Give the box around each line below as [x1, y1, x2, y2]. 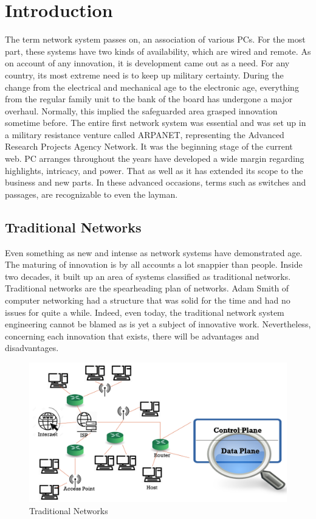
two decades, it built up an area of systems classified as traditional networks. [5, 270, 291, 282]
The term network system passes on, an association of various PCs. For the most [5, 33, 306, 46]
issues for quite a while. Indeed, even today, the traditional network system [5, 305, 284, 318]
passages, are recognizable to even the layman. [5, 187, 178, 200]
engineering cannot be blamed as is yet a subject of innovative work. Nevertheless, [5, 318, 311, 330]
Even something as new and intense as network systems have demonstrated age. [5, 246, 303, 259]
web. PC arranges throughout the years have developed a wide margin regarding [5, 152, 304, 165]
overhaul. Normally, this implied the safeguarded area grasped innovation [5, 104, 278, 117]
